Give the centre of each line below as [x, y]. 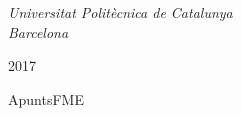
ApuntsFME [46, 98]
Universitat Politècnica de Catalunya [120, 12]
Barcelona [38, 31]
